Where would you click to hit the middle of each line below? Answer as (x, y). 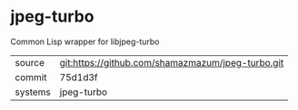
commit (31, 77)
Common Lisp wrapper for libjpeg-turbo (85, 41)
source (30, 62)
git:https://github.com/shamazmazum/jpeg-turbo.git (172, 62)
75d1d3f (79, 77)
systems (33, 92)
